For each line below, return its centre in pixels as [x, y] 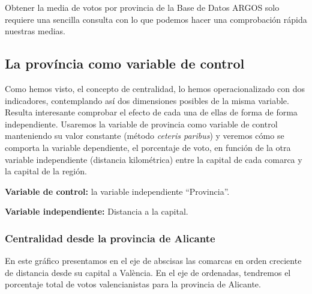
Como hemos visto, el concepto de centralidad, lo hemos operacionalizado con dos [155, 88]
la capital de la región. [46, 171]
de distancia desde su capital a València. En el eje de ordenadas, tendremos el [148, 272]
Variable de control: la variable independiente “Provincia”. [117, 191]
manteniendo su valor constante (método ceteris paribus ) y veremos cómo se [145, 136]
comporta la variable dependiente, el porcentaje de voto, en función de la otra [148, 147]
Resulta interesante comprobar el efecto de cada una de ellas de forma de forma [151, 112]
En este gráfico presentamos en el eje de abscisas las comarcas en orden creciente [153, 261]
